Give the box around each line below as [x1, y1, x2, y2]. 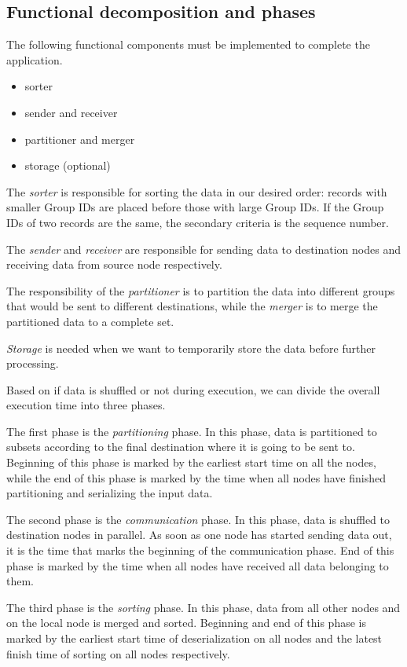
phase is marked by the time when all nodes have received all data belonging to [6, 557, 389, 574]
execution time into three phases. [6, 397, 166, 413]
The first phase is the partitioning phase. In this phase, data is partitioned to [6, 423, 377, 439]
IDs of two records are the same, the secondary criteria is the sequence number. [6, 214, 389, 230]
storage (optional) [24, 157, 111, 174]
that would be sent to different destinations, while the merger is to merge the [6, 298, 378, 314]
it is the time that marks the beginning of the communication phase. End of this [6, 542, 394, 559]
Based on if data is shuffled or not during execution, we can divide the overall [6, 381, 380, 398]
